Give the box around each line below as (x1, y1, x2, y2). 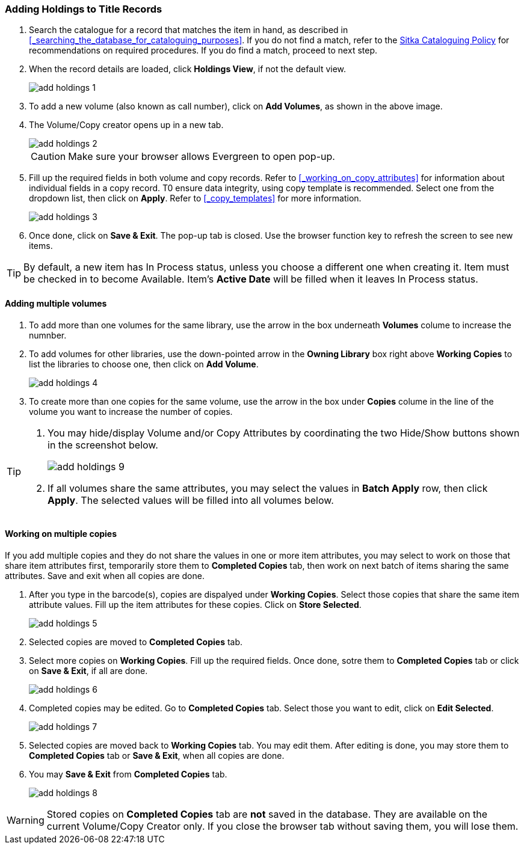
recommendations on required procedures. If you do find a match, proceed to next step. (29, 45, 378, 56)
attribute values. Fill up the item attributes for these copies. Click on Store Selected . (29, 599, 362, 610)
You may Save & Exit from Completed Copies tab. (29, 768, 227, 779)
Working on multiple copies (5, 529, 117, 539)
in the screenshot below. (48, 438, 158, 451)
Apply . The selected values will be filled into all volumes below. (48, 494, 334, 506)
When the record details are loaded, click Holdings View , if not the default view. (29, 64, 347, 75)
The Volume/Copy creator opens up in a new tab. (29, 120, 224, 130)
